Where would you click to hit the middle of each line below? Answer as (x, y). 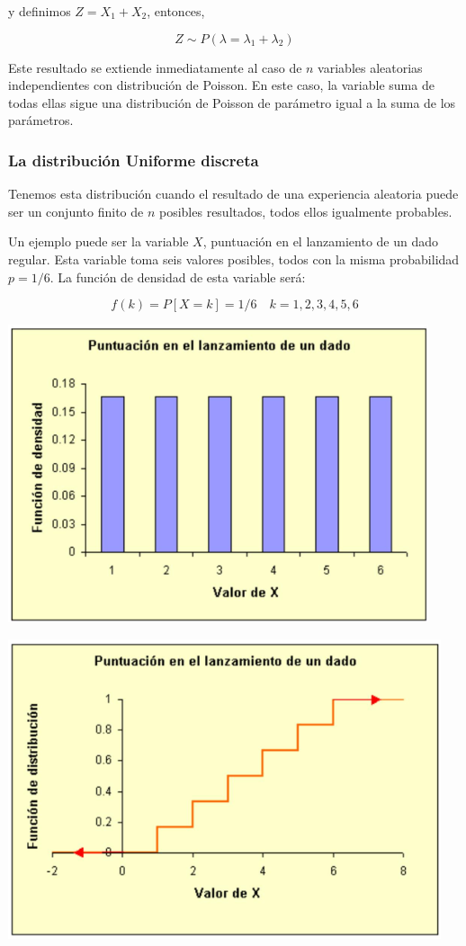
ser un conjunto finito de (76, 211)
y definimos (40, 11)
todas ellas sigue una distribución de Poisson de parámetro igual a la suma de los (232, 102)
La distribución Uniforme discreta (134, 160)
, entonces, (176, 11)
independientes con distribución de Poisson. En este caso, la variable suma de (221, 85)
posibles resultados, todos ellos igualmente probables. (305, 211)
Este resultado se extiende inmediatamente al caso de (155, 67)
